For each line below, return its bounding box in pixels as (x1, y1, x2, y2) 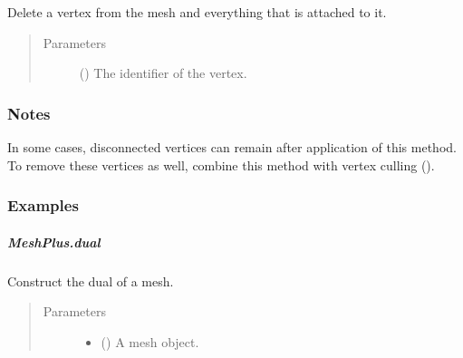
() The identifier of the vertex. (79, 63, 247, 82)
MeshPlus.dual (7, 232, 101, 251)
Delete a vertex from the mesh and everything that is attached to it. (7, 3, 387, 21)
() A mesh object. (101, 332, 199, 351)
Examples (7, 194, 79, 217)
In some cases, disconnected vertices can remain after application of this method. (7, 138, 457, 156)
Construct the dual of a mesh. (7, 271, 174, 290)
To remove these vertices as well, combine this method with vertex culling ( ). (7, 155, 435, 174)
